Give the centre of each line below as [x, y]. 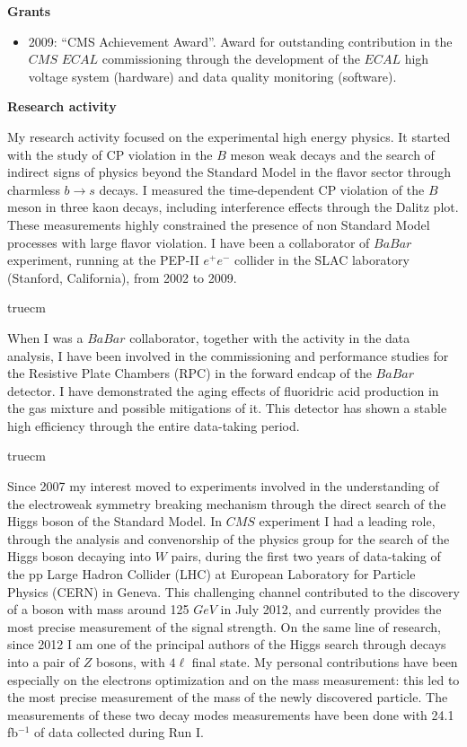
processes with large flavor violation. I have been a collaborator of [189, 242]
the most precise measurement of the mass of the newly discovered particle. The [228, 697]
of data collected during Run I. [119, 732]
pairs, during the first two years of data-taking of [306, 556]
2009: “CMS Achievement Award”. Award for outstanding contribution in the [240, 41]
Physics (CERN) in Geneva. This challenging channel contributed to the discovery [233, 591]
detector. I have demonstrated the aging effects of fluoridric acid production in [223, 390]
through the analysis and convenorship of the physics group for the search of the [229, 538]
